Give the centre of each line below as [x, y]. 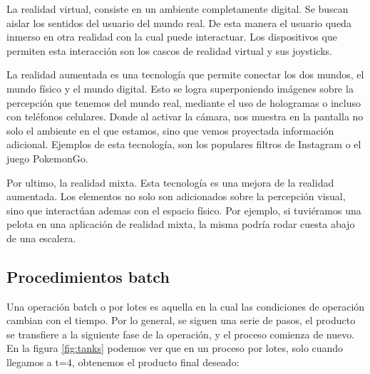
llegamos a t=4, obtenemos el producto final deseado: [123, 362]
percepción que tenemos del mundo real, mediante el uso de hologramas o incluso [184, 102]
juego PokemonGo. [47, 158]
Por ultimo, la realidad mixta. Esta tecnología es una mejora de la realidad [170, 182]
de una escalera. [41, 238]
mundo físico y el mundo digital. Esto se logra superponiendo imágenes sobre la [180, 88]
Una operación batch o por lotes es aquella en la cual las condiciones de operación [186, 306]
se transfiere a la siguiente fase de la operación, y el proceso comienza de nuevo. [181, 334]
